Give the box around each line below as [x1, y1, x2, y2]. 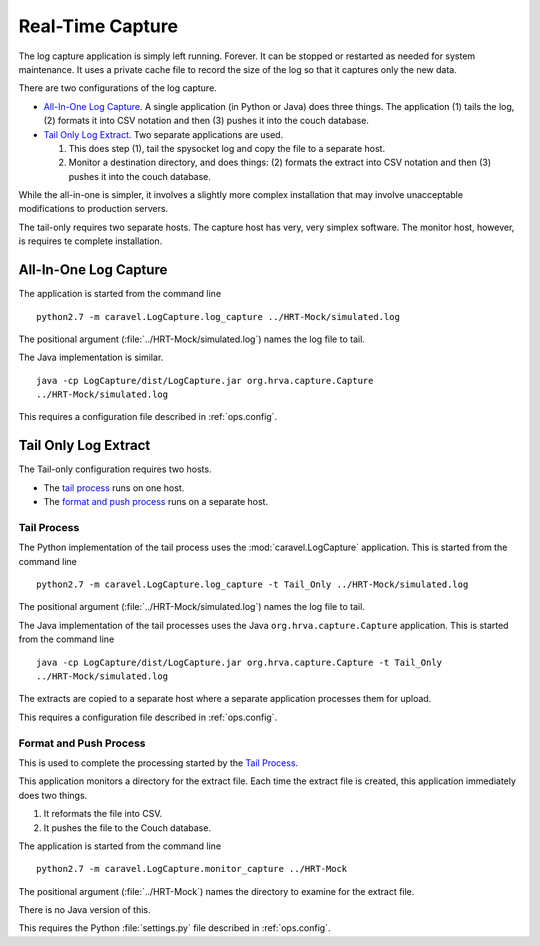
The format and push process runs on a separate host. [43, 496, 269, 508]
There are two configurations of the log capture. [18, 82, 217, 94]
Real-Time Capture [18, 15, 179, 37]
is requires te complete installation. [18, 235, 163, 247]
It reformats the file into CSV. [43, 808, 163, 820]
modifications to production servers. [18, 203, 169, 215]
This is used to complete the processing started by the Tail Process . [18, 756, 299, 769]
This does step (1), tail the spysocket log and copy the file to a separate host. [68, 142, 385, 154]
